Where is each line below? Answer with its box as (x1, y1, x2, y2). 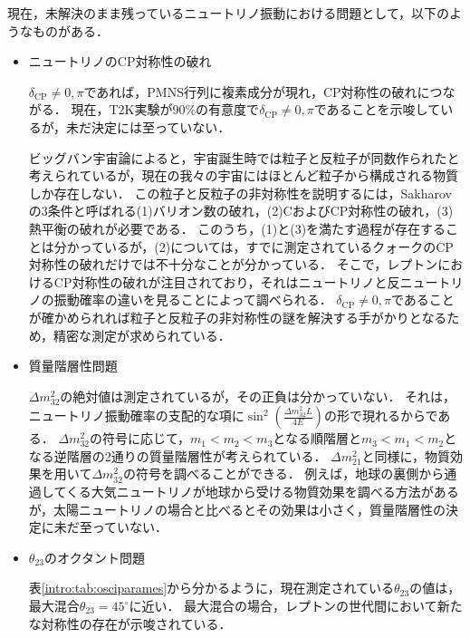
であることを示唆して (313, 100, 441, 119)
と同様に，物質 (361, 446, 450, 465)
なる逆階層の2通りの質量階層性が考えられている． (28, 446, 327, 465)
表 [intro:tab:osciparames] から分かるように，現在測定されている (28, 578, 394, 597)
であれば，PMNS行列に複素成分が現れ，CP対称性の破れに (83, 82, 430, 101)
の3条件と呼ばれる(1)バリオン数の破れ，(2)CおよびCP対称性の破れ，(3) (28, 201, 454, 220)
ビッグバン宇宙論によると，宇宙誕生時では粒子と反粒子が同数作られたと (28, 148, 460, 167)
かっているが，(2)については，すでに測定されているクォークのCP (66, 237, 454, 256)
